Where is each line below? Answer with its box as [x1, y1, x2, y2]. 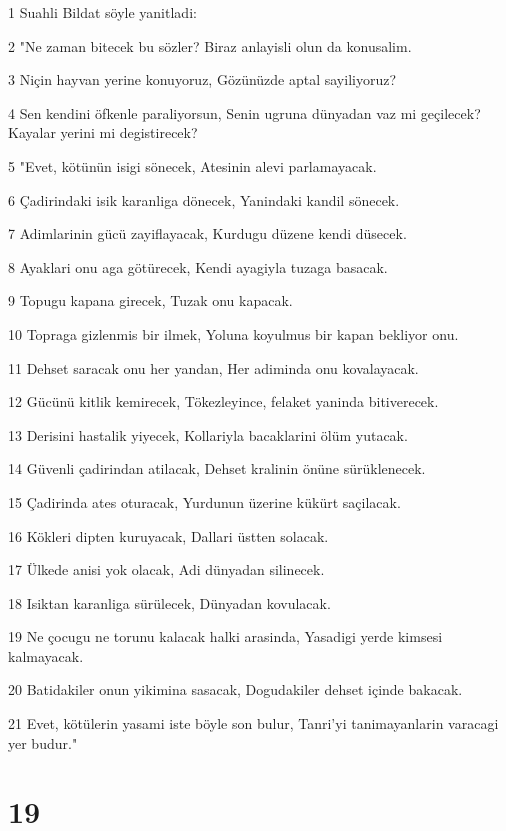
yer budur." [8, 732, 78, 753]
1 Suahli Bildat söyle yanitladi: [8, 2, 197, 22]
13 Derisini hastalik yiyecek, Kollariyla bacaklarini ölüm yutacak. [8, 424, 408, 445]
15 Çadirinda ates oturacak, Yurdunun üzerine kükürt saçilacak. [8, 491, 401, 512]
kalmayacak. [8, 645, 84, 666]
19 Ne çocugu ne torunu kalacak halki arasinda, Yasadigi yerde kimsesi [8, 626, 443, 647]
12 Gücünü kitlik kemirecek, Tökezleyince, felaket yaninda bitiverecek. [8, 391, 439, 412]
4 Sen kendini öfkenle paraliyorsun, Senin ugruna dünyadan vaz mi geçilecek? [8, 102, 481, 123]
